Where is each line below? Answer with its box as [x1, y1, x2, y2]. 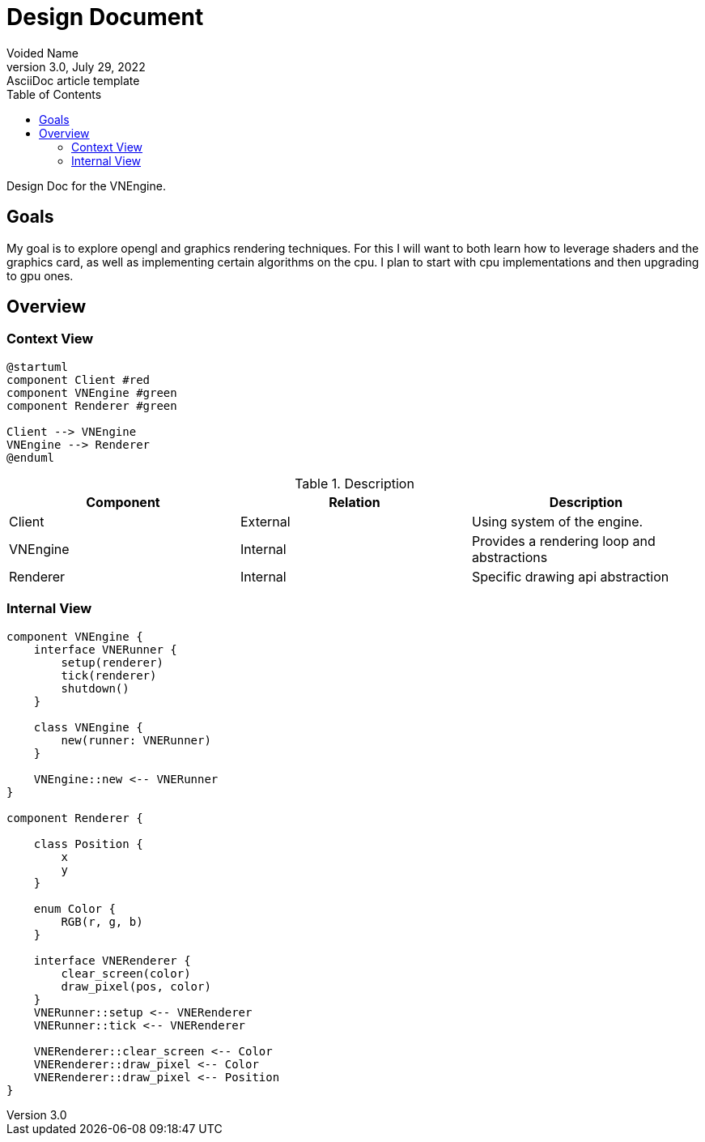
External [240, 513, 291, 530]
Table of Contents [6, 87, 102, 101]
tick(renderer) [61, 668, 157, 682]
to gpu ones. [6, 268, 74, 283]
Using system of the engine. [471, 513, 643, 530]
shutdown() [61, 681, 130, 695]
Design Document [6, 3, 204, 31]
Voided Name [6, 45, 79, 60]
